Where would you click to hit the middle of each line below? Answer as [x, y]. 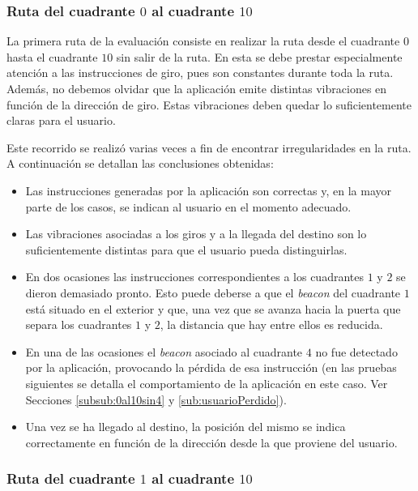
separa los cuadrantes [79, 324]
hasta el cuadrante [52, 56]
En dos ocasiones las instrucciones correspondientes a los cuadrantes [194, 277]
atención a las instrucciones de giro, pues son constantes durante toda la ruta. [200, 73]
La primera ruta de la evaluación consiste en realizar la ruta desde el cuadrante [203, 41]
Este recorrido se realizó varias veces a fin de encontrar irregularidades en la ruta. [209, 147]
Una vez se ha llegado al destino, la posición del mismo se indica [186, 427]
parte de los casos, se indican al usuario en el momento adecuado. [188, 206]
